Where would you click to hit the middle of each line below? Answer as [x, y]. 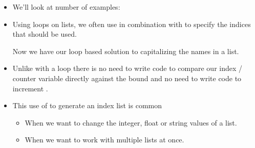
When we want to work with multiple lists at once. [104, 140]
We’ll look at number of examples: [66, 7]
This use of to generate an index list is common [87, 105]
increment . [30, 88]
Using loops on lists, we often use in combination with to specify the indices [132, 24]
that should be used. [45, 34]
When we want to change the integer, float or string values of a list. [131, 122]
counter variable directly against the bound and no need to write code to [127, 78]
